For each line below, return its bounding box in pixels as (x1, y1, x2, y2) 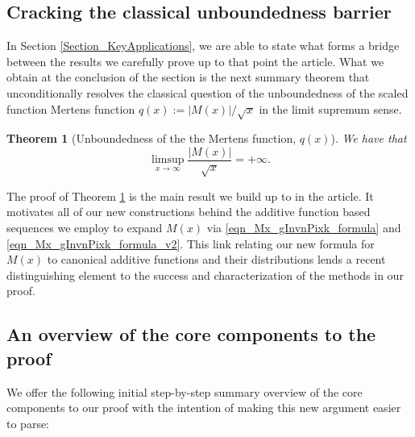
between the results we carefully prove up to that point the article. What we (6, 52, 384, 69)
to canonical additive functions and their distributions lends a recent (47, 251, 386, 268)
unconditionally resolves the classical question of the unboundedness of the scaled (6, 84, 409, 101)
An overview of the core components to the (6, 322, 376, 347)
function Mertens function (6, 100, 135, 117)
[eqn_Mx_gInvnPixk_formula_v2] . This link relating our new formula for (6, 235, 375, 252)
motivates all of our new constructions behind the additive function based (6, 203, 371, 220)
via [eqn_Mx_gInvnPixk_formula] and (206, 218, 401, 235)
